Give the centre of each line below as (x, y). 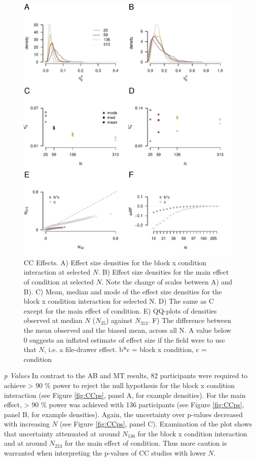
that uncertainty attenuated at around (62, 433)
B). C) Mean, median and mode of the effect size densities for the (123, 291)
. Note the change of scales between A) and (167, 281)
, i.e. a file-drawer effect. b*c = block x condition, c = (126, 349)
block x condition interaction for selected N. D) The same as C (119, 301)
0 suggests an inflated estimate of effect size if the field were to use (124, 339)
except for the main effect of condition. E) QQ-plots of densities (120, 310)
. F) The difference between (190, 320)
